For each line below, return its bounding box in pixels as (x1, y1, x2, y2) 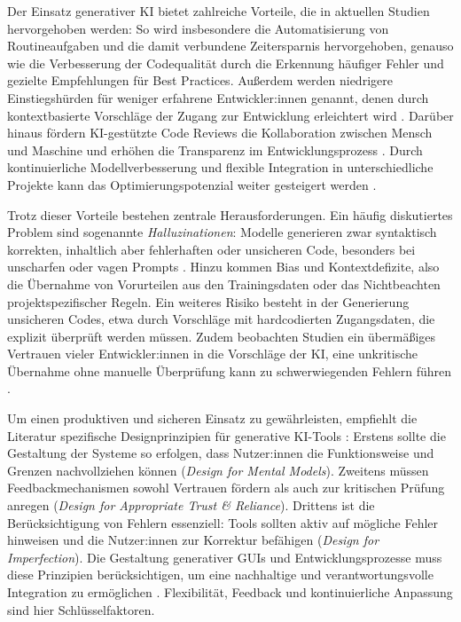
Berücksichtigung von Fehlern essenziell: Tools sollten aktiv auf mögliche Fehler (7, 513, 439, 531)
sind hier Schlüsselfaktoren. (7, 600, 155, 618)
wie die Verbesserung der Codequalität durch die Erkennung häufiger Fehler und (7, 53, 444, 72)
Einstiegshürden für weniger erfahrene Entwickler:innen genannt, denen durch (7, 88, 429, 106)
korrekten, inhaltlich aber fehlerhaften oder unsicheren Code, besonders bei (7, 240, 416, 258)
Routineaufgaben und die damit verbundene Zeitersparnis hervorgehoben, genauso (7, 36, 454, 55)
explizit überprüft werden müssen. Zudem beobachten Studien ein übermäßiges (7, 327, 436, 345)
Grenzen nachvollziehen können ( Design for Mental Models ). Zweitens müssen (7, 461, 429, 479)
